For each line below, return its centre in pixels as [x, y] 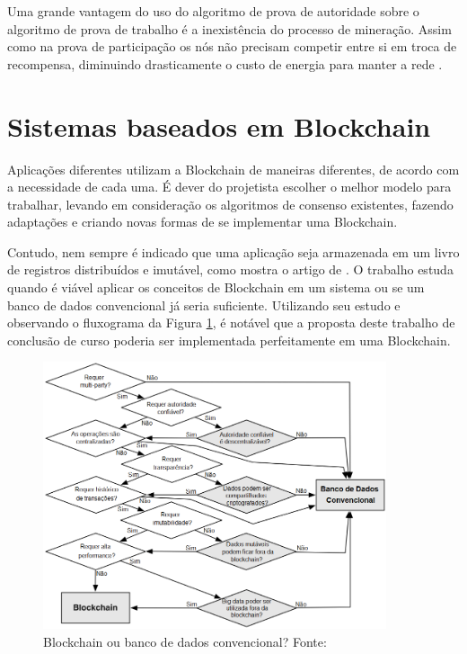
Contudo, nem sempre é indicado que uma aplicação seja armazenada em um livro [233, 251]
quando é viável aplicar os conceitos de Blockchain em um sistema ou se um [216, 287]
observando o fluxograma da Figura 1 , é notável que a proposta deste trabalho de [231, 323]
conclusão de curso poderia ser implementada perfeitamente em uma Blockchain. [229, 340]
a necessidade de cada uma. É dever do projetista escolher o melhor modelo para [229, 187]
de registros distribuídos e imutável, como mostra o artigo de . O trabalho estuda [230, 269]
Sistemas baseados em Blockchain [219, 125]
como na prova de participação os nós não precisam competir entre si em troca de [232, 46]
